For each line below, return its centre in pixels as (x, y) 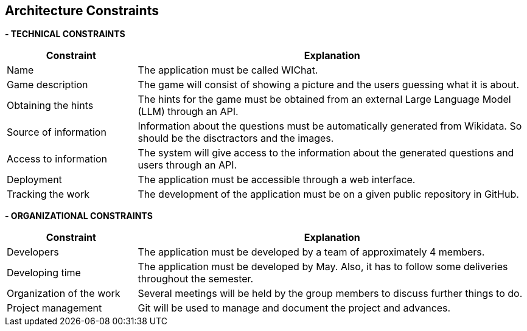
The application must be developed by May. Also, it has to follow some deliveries (323, 267)
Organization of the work (64, 294)
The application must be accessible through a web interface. (277, 180)
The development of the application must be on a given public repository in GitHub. (328, 194)
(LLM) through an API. (188, 112)
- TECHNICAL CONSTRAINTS (65, 34)
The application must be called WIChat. (228, 70)
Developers (33, 252)
